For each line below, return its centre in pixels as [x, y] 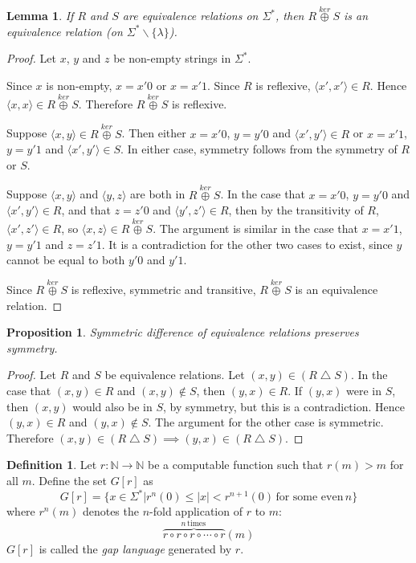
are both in [158, 194]
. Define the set [69, 480]
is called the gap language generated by [135, 549]
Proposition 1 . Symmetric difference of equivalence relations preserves [183, 332]
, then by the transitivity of [296, 210]
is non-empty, [79, 85]
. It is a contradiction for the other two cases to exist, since [247, 244]
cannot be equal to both [66, 260]
